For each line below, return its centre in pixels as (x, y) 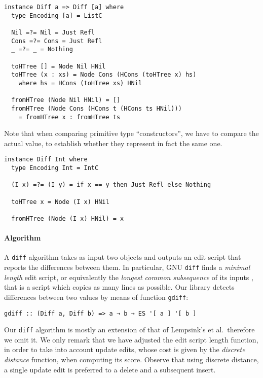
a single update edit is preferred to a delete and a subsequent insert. (110, 369)
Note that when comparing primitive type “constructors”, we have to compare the (131, 133)
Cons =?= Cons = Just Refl (57, 41)
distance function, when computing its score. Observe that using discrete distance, (131, 359)
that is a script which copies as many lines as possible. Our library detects (119, 287)
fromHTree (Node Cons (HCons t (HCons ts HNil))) (97, 108)
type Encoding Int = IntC (55, 168)
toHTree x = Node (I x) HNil (60, 202)
